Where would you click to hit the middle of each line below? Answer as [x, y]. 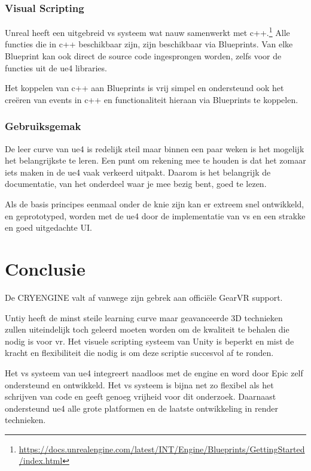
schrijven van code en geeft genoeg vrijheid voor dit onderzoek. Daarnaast [141, 396]
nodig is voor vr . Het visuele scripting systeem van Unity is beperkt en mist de [150, 341]
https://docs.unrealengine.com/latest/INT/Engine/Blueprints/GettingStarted [162, 449]
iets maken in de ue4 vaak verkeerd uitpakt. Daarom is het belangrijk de [138, 172]
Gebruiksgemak [43, 126]
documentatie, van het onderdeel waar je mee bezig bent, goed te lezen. [136, 184]
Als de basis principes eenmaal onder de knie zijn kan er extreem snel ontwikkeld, [155, 204]
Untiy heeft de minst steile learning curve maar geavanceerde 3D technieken [144, 317]
